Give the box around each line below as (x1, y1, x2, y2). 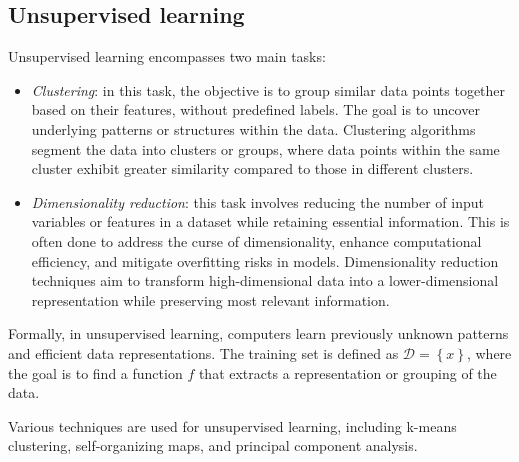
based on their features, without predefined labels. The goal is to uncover (31, 99, 480, 120)
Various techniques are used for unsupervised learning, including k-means (8, 415, 457, 436)
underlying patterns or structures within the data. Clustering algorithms (31, 118, 476, 139)
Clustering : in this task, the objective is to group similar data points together (31, 79, 506, 100)
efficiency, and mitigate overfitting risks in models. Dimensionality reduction (31, 250, 499, 271)
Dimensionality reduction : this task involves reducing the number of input (31, 191, 484, 212)
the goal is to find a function (8, 362, 183, 383)
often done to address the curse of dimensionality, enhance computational (31, 230, 482, 251)
